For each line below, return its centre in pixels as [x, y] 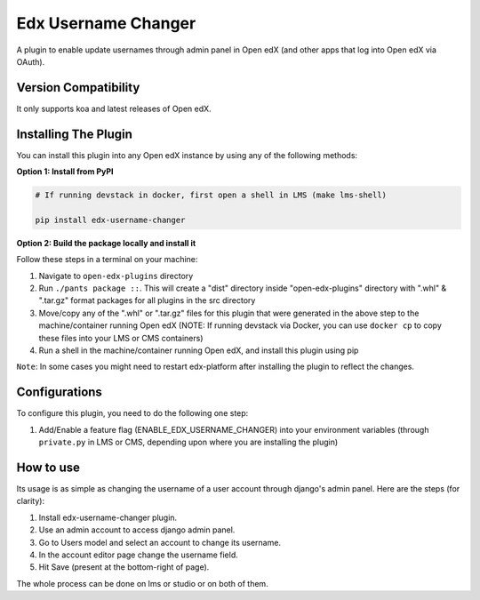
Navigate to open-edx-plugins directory [116, 276]
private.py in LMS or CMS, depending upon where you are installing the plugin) [188, 442]
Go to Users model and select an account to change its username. [160, 542]
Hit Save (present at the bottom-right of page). [124, 567]
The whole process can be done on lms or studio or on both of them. [142, 583]
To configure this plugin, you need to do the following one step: [132, 413]
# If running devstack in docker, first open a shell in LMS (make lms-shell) [211, 195]
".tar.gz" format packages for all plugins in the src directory [147, 300]
